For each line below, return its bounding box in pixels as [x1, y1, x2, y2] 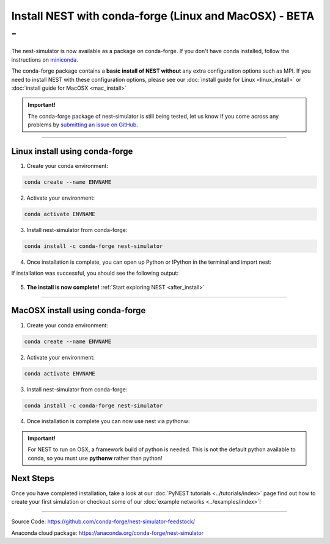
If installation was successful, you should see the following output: [11, 269, 179, 277]
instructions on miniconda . [11, 56, 79, 63]
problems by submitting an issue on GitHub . [28, 121, 139, 128]
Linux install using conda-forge [11, 146, 133, 156]
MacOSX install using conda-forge [11, 305, 146, 316]
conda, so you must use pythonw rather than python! [28, 454, 163, 462]
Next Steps [11, 473, 54, 484]
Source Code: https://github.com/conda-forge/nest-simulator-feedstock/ [11, 518, 196, 525]
